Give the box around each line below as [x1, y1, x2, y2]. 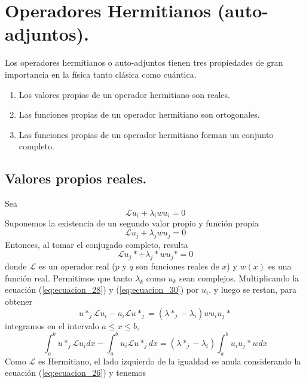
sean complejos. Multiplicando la [179, 271, 299, 284]
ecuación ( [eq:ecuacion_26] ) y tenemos [5, 366, 146, 379]
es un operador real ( [38, 260, 115, 272]
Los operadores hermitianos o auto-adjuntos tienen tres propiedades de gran [5, 56, 283, 69]
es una [268, 260, 292, 272]
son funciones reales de [136, 260, 219, 272]
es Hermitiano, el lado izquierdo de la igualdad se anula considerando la [38, 354, 301, 367]
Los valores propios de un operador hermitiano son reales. [19, 88, 230, 100]
